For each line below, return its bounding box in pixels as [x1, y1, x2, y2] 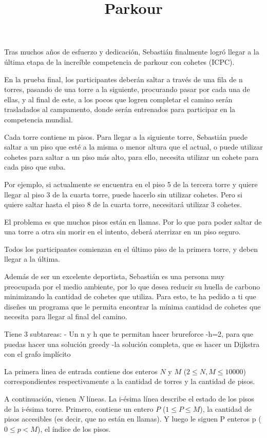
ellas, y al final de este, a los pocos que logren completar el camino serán [4, 94, 233, 104]
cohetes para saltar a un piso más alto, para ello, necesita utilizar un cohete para [4, 151, 259, 162]
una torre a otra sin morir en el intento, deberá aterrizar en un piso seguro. [4, 226, 241, 237]
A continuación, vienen [4, 393, 77, 404]
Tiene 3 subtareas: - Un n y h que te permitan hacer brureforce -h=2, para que [4, 328, 253, 339]
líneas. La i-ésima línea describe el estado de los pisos [86, 393, 254, 404]
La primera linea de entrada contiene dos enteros [4, 366, 158, 376]
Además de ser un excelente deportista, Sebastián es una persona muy [4, 271, 225, 282]
